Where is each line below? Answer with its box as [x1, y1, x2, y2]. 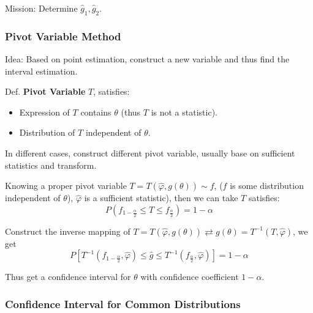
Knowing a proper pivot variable [5, 179, 127, 192]
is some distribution [230, 179, 304, 192]
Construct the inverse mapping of [5, 224, 130, 237]
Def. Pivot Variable [5, 85, 86, 98]
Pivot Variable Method [5, 28, 121, 43]
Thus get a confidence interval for [5, 270, 131, 283]
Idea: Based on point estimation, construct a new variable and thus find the [5, 53, 290, 65]
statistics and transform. [5, 158, 97, 171]
